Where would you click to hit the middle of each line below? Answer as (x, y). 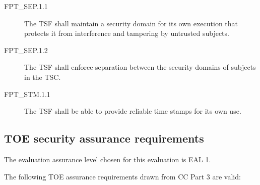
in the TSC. (43, 77)
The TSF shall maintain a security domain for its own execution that (131, 23)
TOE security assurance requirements (104, 138)
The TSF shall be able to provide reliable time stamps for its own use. (133, 111)
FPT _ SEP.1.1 (26, 6)
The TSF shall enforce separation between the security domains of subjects (140, 67)
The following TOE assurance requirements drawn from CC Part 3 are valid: (122, 176)
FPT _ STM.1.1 (27, 94)
